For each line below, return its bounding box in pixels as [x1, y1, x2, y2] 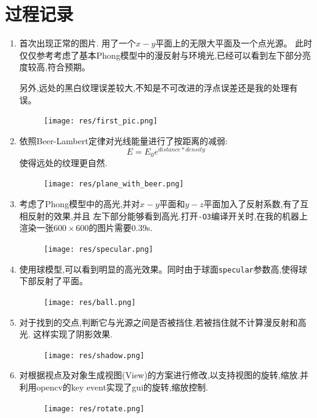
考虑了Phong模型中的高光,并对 [19, 197, 140, 210]
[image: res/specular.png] [43, 244, 153, 254]
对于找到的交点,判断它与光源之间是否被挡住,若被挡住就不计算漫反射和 [19, 315, 298, 328]
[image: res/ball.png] [43, 298, 136, 307]
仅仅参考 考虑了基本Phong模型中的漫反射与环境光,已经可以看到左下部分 [19, 48, 302, 61]
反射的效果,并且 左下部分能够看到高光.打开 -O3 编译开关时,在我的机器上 [27, 209, 308, 222]
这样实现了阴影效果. [33, 328, 113, 340]
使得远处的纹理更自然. [19, 156, 107, 169]
